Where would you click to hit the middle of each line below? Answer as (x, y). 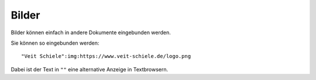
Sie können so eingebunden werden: (55, 43)
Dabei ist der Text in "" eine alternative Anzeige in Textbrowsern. (90, 69)
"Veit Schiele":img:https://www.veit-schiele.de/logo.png (106, 56)
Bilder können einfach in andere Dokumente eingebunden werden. (91, 32)
